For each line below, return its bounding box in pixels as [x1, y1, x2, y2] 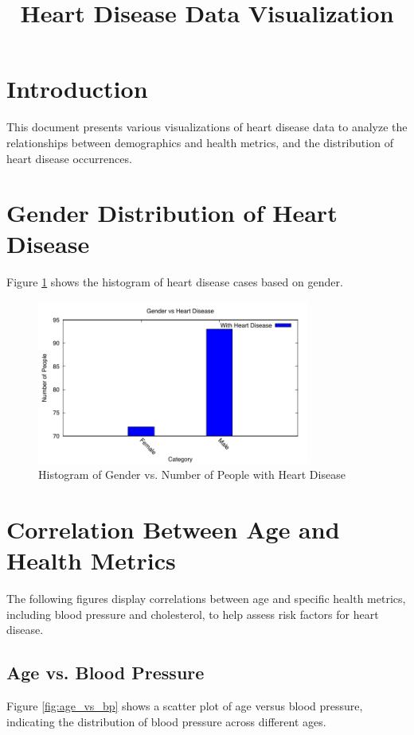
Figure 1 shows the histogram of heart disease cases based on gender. [6, 274, 343, 290]
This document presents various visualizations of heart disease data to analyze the [6, 119, 408, 135]
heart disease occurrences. [6, 150, 132, 166]
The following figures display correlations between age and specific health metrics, [6, 590, 406, 606]
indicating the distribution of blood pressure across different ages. [6, 713, 326, 729]
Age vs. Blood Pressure [6, 660, 205, 685]
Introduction [6, 72, 148, 105]
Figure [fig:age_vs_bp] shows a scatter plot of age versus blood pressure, [6, 697, 363, 714]
